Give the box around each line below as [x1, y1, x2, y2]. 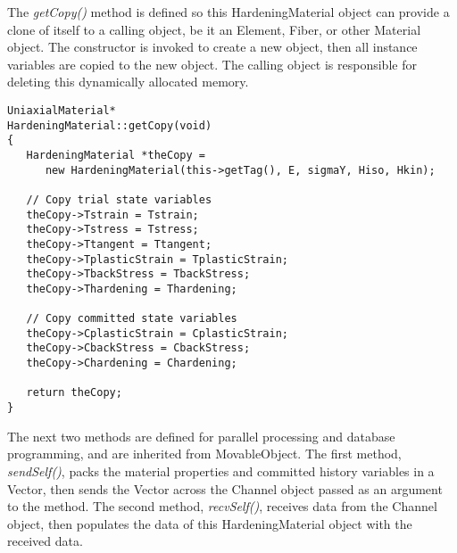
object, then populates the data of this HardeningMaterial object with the [7, 514, 412, 532]
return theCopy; [26, 386, 122, 400]
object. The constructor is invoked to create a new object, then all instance [7, 37, 418, 56]
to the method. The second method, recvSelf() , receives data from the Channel [7, 497, 437, 516]
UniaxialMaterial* [7, 103, 116, 117]
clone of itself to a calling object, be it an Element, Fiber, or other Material [7, 20, 421, 38]
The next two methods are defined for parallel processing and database [7, 426, 395, 445]
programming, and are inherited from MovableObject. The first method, [7, 444, 402, 463]
